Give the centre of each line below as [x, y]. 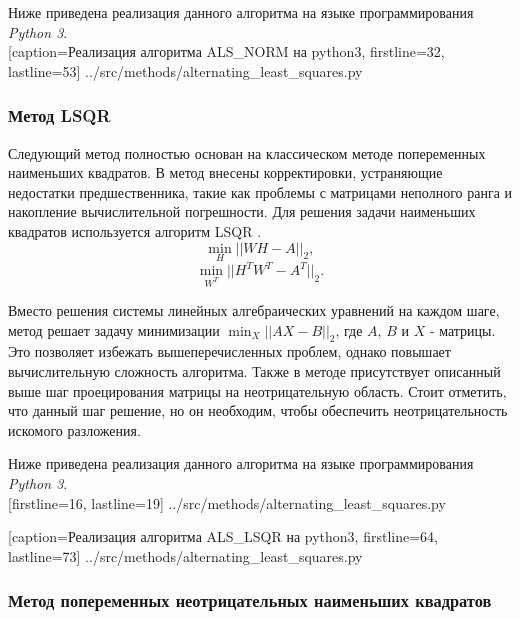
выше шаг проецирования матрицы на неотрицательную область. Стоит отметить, [257, 390]
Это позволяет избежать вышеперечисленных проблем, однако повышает [229, 351]
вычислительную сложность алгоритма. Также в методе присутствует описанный [254, 371]
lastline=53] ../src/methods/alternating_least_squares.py [185, 70]
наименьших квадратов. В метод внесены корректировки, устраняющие [225, 172]
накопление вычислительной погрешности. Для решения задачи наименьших [242, 211]
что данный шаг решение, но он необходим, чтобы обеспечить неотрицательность [258, 410]
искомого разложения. [74, 429]
